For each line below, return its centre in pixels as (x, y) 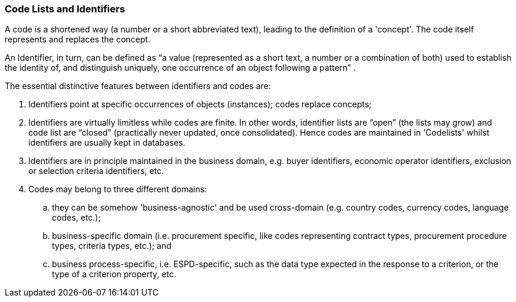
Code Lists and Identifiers (65, 9)
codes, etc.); (76, 218)
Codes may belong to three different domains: (118, 189)
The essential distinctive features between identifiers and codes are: (138, 86)
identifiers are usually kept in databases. (107, 143)
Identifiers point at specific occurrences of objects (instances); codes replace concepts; (200, 104)
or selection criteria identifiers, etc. (96, 171)
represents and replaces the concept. (78, 40)
